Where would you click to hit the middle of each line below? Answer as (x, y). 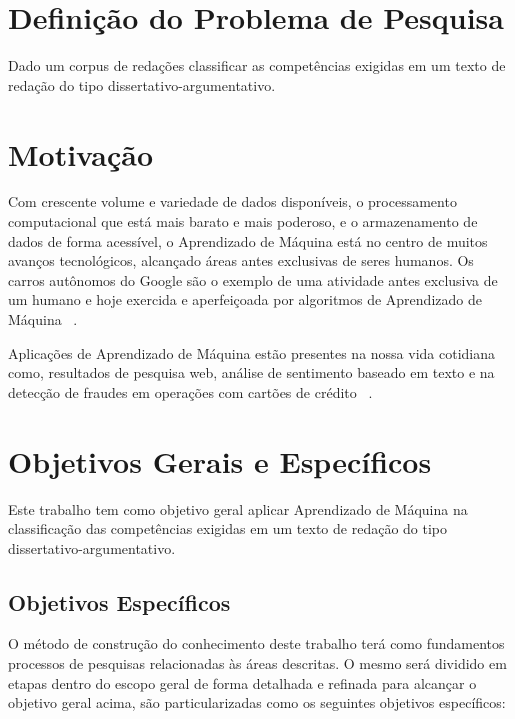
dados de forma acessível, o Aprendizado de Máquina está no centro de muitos (248, 240)
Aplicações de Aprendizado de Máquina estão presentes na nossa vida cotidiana (252, 352)
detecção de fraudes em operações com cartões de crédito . (190, 391)
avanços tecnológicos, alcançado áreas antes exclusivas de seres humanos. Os (241, 260)
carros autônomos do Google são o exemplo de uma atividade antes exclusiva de (253, 279)
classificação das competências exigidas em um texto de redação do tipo (228, 528)
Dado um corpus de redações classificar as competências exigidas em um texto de (257, 65)
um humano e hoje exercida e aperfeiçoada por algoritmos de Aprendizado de (245, 299)
